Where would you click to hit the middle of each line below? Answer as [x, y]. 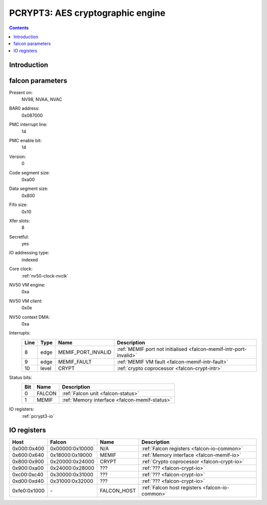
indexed [30, 260]
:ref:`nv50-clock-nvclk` [45, 276]
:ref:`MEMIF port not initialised [152, 349]
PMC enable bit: [25, 140]
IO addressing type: [29, 253]
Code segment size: [30, 172]
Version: [18, 157]
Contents [19, 28]
